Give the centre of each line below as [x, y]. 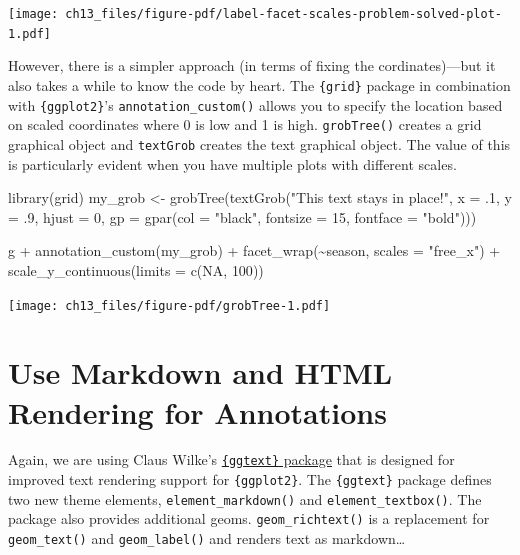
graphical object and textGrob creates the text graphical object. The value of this [259, 143]
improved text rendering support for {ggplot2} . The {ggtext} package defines [250, 479]
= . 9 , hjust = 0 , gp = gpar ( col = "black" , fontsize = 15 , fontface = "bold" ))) [242, 216]
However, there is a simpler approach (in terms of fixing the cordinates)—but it [252, 65]
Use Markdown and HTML [200, 372]
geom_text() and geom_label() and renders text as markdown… [207, 538]
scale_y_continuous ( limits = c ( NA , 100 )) [136, 269]
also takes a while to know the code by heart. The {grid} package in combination [259, 84]
